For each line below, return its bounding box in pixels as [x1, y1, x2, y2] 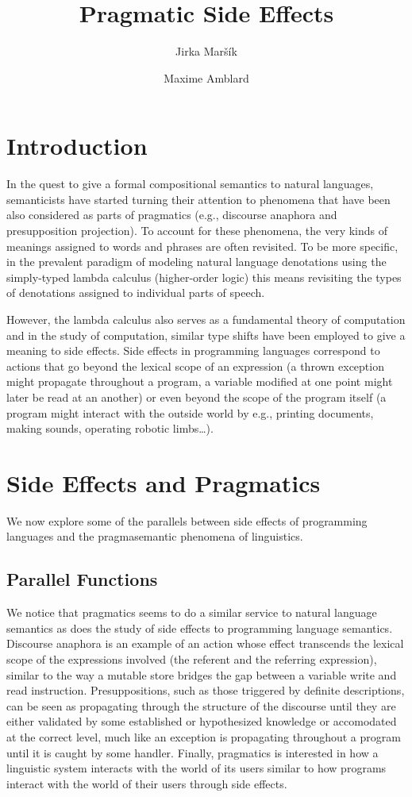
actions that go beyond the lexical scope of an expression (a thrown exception [6, 357, 384, 374]
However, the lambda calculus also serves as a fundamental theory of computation [6, 311, 406, 327]
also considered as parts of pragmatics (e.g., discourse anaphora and [6, 206, 337, 223]
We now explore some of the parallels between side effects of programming [6, 512, 368, 529]
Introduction [6, 129, 148, 162]
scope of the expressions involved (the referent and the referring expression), [6, 651, 377, 668]
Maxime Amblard [164, 69, 249, 86]
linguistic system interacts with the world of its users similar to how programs [6, 760, 387, 776]
